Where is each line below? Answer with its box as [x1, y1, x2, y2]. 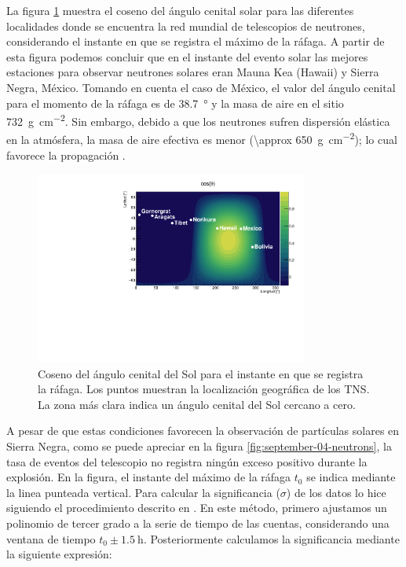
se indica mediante [306, 469, 396, 485]
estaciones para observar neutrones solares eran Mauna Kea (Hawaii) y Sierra [6, 64, 379, 80]
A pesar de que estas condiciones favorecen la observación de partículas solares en [6, 422, 400, 439]
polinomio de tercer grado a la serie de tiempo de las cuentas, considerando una [6, 514, 390, 531]
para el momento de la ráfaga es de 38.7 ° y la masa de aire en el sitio [6, 94, 344, 111]
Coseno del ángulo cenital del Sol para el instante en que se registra [38, 365, 364, 381]
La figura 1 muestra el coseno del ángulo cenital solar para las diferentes [6, 2, 354, 18]
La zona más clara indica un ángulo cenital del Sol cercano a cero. [38, 396, 356, 412]
